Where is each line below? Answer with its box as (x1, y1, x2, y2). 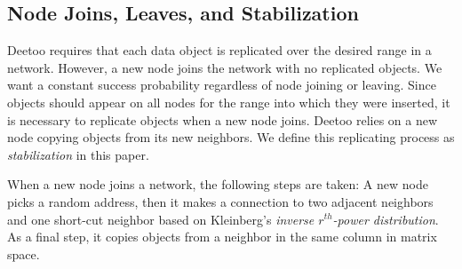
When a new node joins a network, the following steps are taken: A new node (7, 175, 428, 194)
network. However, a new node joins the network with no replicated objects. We (7, 58, 442, 76)
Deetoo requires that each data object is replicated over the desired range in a (7, 41, 432, 59)
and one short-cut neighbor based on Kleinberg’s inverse (7, 210, 315, 228)
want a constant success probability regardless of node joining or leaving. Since (7, 75, 436, 94)
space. (7, 244, 40, 263)
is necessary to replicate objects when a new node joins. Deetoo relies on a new (7, 110, 438, 129)
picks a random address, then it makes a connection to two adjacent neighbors (7, 192, 434, 210)
